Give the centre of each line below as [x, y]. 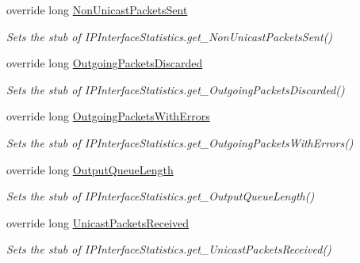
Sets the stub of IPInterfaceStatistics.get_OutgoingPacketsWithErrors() [180, 142]
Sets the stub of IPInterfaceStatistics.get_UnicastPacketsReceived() [169, 249]
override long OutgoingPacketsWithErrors [108, 116]
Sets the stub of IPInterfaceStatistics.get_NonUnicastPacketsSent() [170, 36]
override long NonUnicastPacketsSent [97, 10]
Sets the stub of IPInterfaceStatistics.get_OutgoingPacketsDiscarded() [176, 89]
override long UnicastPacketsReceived [98, 222]
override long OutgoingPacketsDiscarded [105, 63]
